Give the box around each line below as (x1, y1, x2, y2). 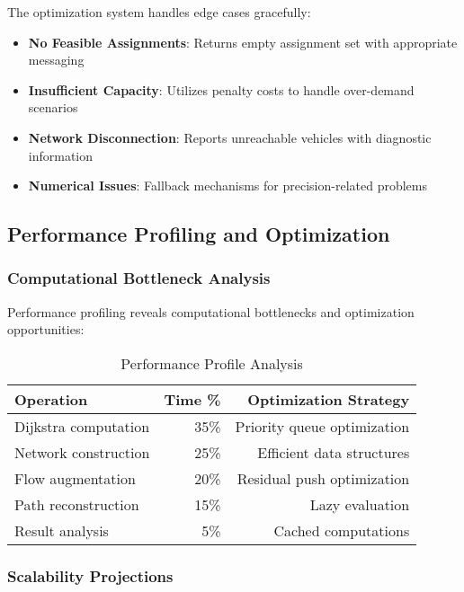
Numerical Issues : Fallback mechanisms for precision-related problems (28, 176, 427, 195)
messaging (28, 50, 85, 69)
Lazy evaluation (309, 493, 410, 515)
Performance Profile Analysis (120, 352, 303, 374)
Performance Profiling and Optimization (7, 220, 390, 248)
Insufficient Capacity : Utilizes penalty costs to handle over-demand (28, 80, 415, 99)
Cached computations (273, 519, 410, 541)
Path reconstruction (14, 493, 139, 515)
